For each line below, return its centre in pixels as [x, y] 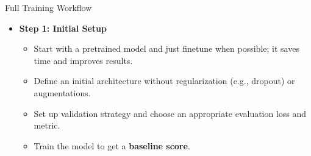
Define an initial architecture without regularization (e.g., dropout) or [164, 81]
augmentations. [62, 92]
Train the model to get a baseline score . [112, 145]
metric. [47, 125]
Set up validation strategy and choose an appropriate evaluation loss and [170, 113]
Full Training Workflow [48, 7]
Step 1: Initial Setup [63, 28]
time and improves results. [83, 60]
